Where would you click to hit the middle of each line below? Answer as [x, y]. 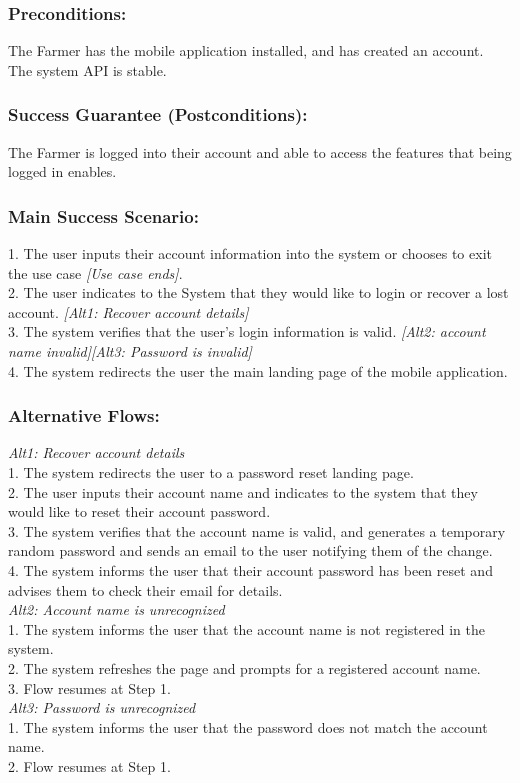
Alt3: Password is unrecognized [102, 707]
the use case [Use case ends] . [95, 272]
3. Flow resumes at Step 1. [89, 687]
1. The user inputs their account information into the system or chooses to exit [250, 253]
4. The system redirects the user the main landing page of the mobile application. [258, 370]
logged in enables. [62, 171]
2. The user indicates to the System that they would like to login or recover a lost [258, 292]
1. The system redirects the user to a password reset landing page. [211, 472]
